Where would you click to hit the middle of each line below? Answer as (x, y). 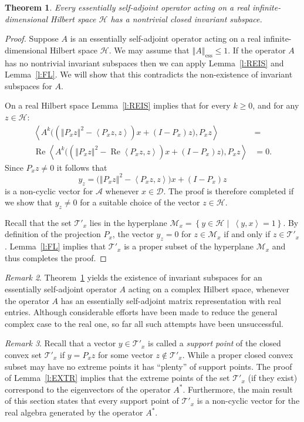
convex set (23, 355)
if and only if (247, 234)
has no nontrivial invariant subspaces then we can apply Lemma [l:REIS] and (144, 63)
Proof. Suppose (32, 38)
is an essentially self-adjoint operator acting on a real (165, 38)
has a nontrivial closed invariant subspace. (186, 18)
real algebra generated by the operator (74, 412)
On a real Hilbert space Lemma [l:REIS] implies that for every (118, 105)
